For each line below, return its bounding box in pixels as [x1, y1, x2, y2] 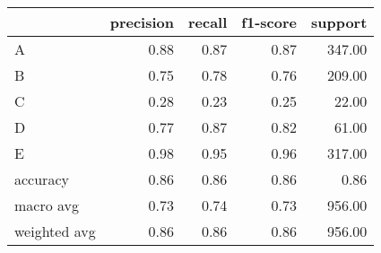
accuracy [14, 169, 69, 189]
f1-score [241, 12, 297, 32]
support [310, 12, 368, 32]
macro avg [14, 195, 80, 215]
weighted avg [14, 221, 96, 241]
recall [187, 12, 228, 32]
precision [109, 12, 174, 32]
